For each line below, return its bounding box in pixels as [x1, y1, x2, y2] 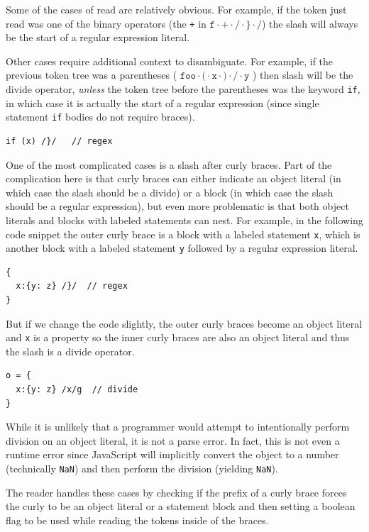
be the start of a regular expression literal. [6, 30, 190, 45]
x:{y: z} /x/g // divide [16, 384, 138, 395]
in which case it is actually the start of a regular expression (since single [6, 95, 319, 110]
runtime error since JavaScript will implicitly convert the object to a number [6, 447, 339, 462]
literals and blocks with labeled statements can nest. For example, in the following [6, 212, 363, 227]
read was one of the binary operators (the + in [6, 16, 206, 31]
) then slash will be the [252, 67, 353, 82]
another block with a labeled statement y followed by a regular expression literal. [6, 240, 358, 255]
